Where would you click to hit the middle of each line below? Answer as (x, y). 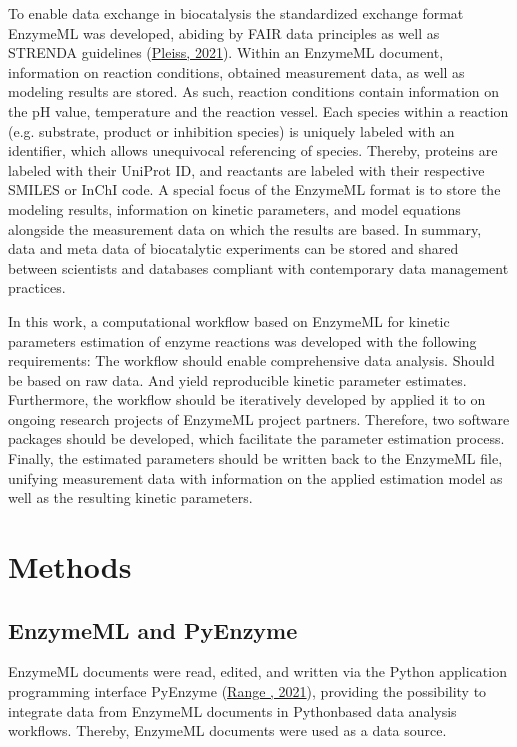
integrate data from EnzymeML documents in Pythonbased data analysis (232, 710)
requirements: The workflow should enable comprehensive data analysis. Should (251, 360)
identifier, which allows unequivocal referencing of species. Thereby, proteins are (253, 150)
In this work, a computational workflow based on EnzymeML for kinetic (229, 320)
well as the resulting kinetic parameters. (130, 497)
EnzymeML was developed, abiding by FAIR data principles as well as (224, 32)
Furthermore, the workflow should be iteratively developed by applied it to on (247, 399)
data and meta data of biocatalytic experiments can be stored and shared (233, 248)
